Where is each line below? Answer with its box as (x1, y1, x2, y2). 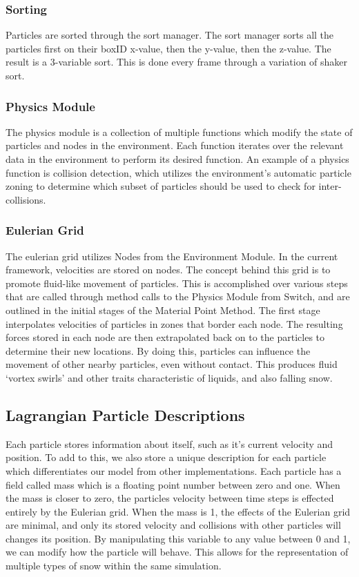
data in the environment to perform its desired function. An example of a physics (6, 152, 349, 166)
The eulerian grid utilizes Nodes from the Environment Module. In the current (6, 248, 338, 263)
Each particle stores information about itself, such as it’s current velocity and (6, 436, 333, 451)
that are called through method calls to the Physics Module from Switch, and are (6, 289, 350, 304)
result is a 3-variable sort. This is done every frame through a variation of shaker (6, 55, 348, 69)
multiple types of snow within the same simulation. (6, 558, 222, 573)
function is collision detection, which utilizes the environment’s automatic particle (6, 165, 351, 179)
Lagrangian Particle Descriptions (6, 404, 245, 425)
